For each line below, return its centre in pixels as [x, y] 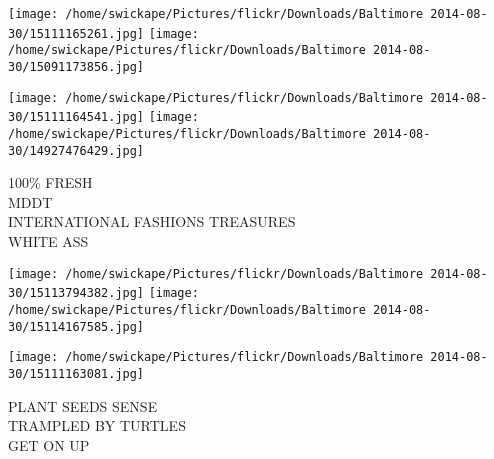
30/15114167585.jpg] [76, 326]
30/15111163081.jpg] [76, 373]
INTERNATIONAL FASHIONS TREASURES [152, 221]
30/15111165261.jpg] [76, 33]
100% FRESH [50, 182]
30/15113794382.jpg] [76, 293]
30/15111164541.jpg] [76, 117]
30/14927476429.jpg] [76, 150]
